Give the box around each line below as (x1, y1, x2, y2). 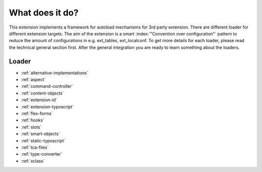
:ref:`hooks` (21, 117, 45, 123)
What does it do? (9, 7, 79, 18)
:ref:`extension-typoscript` (21, 104, 74, 109)
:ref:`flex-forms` (21, 110, 53, 116)
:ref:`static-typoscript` (21, 138, 65, 143)
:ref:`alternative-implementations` (21, 70, 88, 76)
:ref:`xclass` (21, 158, 45, 164)
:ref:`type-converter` (21, 151, 63, 157)
